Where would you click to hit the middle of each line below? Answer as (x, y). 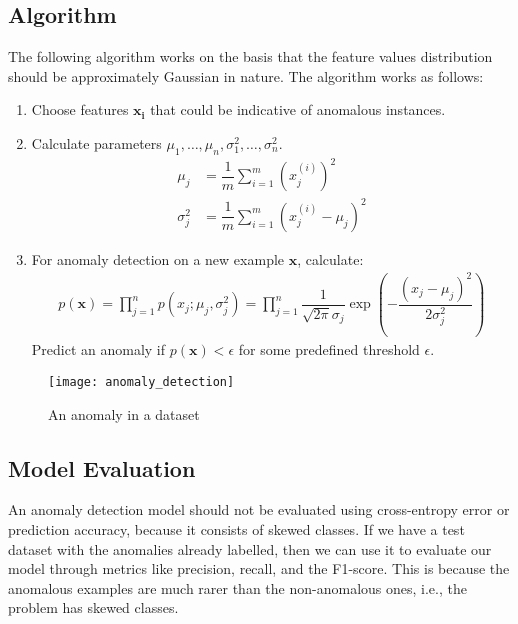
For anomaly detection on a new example (158, 258)
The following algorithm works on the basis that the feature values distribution (250, 56)
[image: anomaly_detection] (141, 382)
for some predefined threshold (329, 349)
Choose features (80, 109)
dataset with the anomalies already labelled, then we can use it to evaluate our (250, 548)
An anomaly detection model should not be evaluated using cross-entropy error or (259, 509)
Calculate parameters (96, 142)
